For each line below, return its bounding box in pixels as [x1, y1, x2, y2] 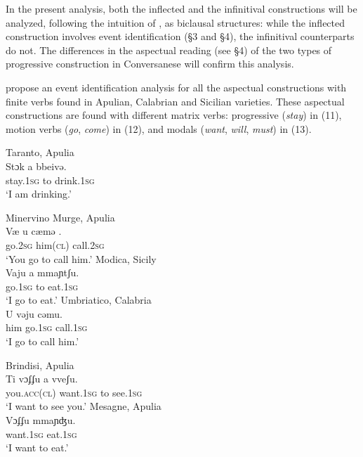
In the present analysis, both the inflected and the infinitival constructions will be [6, 1, 357, 15]
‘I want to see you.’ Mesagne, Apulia [6, 399, 161, 413]
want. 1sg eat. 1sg [6, 426, 77, 441]
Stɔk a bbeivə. [6, 158, 67, 173]
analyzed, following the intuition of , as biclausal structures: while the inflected [6, 15, 345, 30]
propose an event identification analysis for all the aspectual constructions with [6, 79, 347, 94]
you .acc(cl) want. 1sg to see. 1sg [6, 385, 143, 399]
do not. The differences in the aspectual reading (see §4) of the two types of [6, 42, 332, 57]
